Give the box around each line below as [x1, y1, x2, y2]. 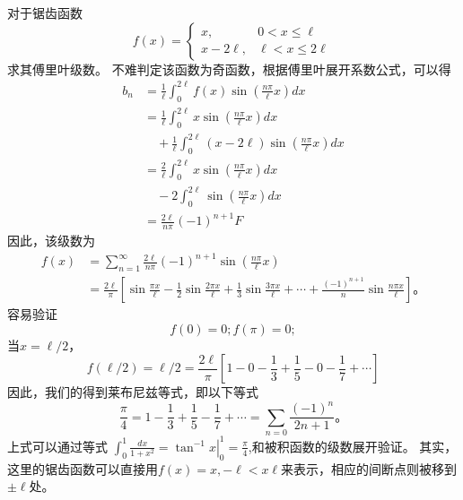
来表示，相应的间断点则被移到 [281, 459, 458, 478]
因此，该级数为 [7, 231, 95, 250]
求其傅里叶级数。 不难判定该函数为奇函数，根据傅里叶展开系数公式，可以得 [7, 59, 451, 78]
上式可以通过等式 [7, 436, 108, 455]
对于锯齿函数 [7, 4, 83, 22]
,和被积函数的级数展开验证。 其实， [248, 436, 458, 455]
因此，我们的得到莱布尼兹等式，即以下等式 [7, 383, 258, 401]
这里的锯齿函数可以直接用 [7, 459, 158, 478]
